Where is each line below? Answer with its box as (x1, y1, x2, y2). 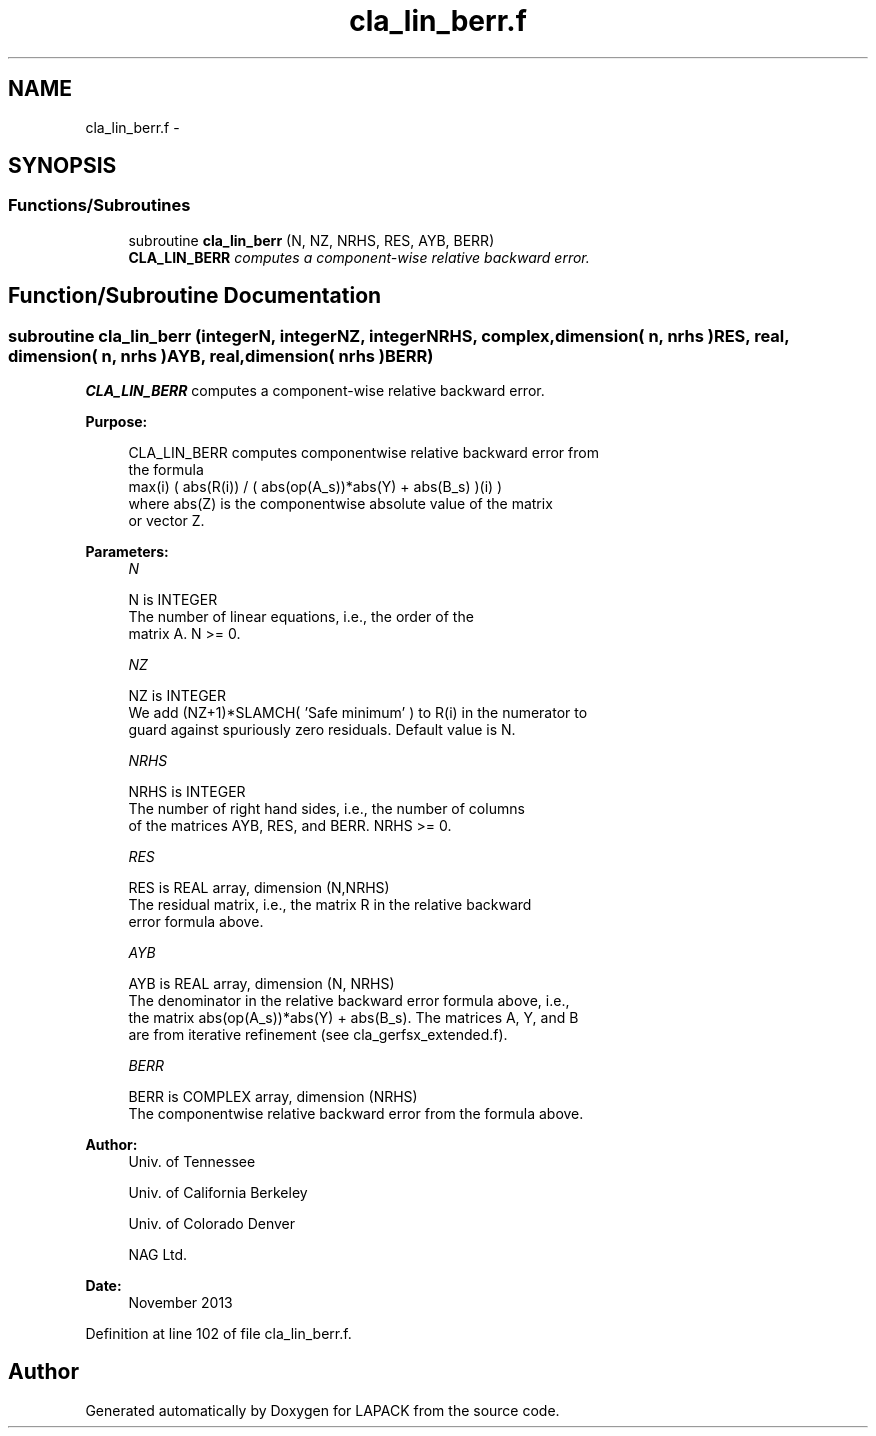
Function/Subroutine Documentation (8, 283, 382, 309)
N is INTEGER (128, 591, 218, 609)
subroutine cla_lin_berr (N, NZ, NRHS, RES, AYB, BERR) (128, 231, 495, 249)
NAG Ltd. (128, 1246, 188, 1264)
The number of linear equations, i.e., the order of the (128, 608, 474, 626)
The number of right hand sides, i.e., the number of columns (128, 800, 525, 818)
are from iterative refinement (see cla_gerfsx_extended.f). (128, 1026, 508, 1044)
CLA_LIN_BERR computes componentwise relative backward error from (128, 444, 599, 462)
